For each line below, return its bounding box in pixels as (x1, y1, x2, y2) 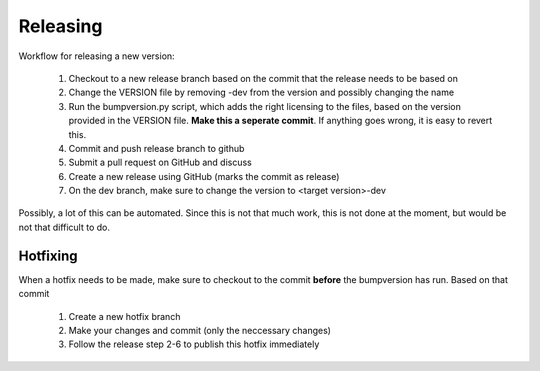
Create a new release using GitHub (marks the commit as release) (68, 170, 340, 182)
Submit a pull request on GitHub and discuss (68, 156, 252, 169)
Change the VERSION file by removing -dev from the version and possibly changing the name (68, 86, 455, 99)
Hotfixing (18, 247, 79, 264)
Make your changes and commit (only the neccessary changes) (68, 324, 332, 336)
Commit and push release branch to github (68, 142, 245, 154)
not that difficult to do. (18, 221, 110, 233)
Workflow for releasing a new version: (18, 50, 175, 62)
